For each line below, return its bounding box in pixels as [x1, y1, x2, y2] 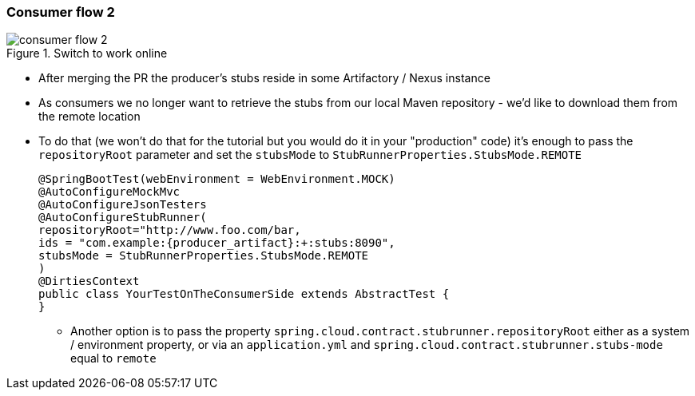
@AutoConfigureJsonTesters [38, 198, 207, 212]
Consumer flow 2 [6, 4, 115, 20]
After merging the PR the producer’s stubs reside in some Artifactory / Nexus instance [38, 71, 490, 85]
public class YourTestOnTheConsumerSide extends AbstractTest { [38, 287, 450, 301]
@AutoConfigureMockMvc [38, 185, 181, 199]
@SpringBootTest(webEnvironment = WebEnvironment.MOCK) [38, 172, 395, 186]
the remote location [38, 109, 141, 124]
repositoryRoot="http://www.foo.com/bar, [38, 224, 301, 237]
